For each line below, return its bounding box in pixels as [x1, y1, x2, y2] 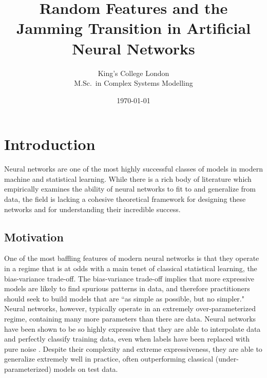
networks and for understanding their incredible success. [4, 203, 181, 214]
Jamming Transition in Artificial [16, 17, 251, 39]
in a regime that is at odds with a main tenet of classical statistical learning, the [4, 262, 257, 273]
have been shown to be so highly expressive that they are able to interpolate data [4, 323, 261, 334]
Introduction [4, 134, 96, 155]
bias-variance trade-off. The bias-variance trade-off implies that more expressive [4, 273, 255, 283]
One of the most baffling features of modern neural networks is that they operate [4, 253, 259, 263]
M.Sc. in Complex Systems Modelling [74, 78, 193, 88]
